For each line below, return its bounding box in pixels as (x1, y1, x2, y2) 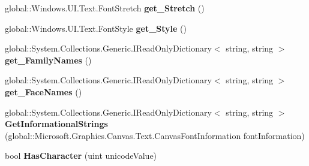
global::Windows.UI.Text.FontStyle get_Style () (5, 22, 187, 34)
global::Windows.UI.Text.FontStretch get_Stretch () (5, 2, 205, 14)
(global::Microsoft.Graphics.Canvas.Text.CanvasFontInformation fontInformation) (5, 129, 305, 141)
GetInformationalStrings (5, 117, 108, 130)
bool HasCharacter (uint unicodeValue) (5, 149, 157, 162)
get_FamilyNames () (5, 53, 92, 66)
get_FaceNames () (5, 85, 82, 98)
